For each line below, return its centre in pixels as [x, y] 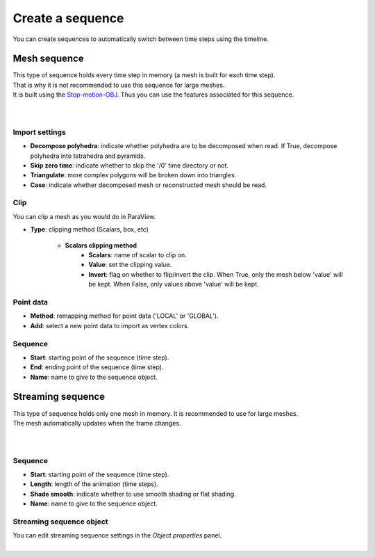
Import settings [39, 132]
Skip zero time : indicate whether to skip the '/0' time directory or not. [130, 165]
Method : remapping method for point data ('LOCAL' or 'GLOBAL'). [124, 316]
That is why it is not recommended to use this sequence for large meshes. [119, 85]
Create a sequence [68, 18]
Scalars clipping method [101, 245]
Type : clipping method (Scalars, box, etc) [90, 229]
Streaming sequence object [60, 522]
